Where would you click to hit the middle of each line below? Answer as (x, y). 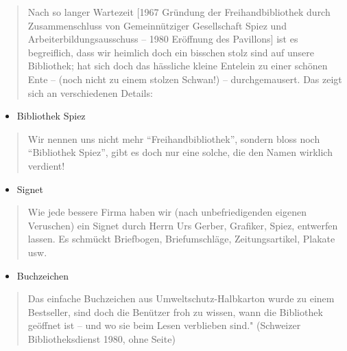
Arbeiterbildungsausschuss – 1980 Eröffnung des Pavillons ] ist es (163, 39)
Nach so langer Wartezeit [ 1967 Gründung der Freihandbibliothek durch (179, 12)
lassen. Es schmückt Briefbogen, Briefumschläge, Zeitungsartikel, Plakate (181, 239)
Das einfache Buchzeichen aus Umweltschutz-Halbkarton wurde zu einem (181, 298)
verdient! (46, 165)
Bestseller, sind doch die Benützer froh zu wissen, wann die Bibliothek (175, 312)
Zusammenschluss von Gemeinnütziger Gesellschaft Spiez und (157, 25)
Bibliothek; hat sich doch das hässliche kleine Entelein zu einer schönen (178, 66)
